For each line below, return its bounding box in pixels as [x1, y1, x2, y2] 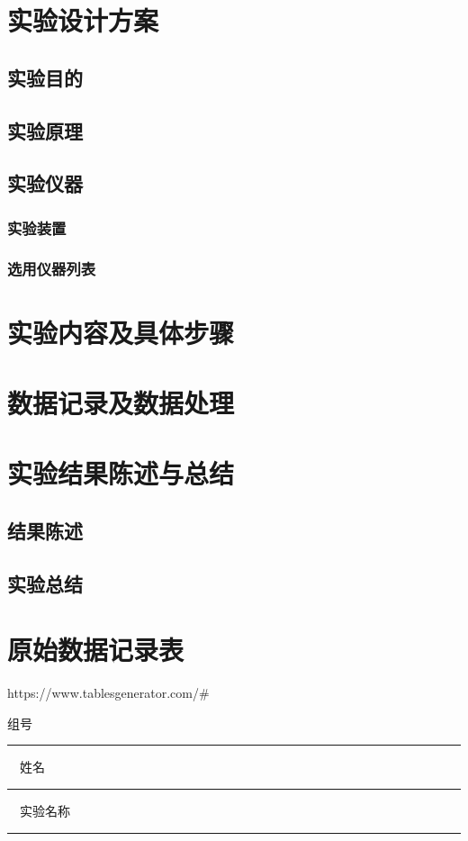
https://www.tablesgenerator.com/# [7, 683, 210, 702]
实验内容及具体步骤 [7, 313, 235, 350]
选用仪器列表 [7, 258, 96, 280]
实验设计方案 [7, 2, 159, 39]
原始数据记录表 [7, 631, 184, 668]
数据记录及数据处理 [7, 384, 235, 420]
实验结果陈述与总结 [7, 455, 235, 492]
